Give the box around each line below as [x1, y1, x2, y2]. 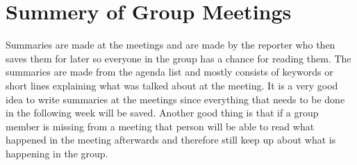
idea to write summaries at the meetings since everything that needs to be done [6, 92, 345, 106]
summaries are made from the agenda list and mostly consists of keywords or [6, 64, 333, 79]
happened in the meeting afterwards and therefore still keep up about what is [6, 132, 336, 147]
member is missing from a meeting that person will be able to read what [6, 119, 315, 133]
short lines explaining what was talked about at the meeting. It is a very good [6, 78, 338, 92]
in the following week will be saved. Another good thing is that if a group [6, 105, 319, 120]
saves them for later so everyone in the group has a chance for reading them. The [6, 51, 351, 65]
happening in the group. [6, 146, 108, 160]
